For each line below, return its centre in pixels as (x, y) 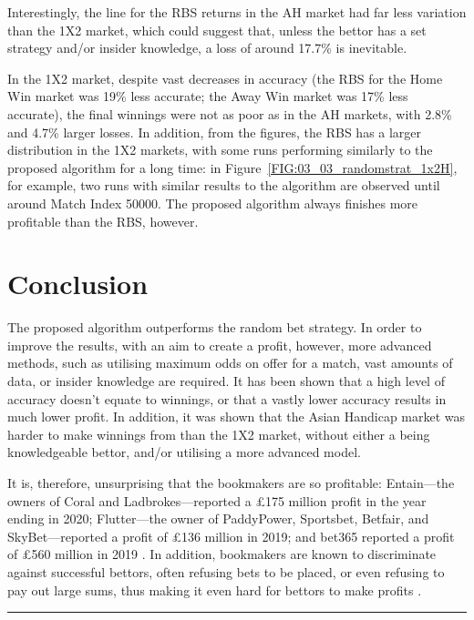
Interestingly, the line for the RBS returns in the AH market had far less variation (237, 12)
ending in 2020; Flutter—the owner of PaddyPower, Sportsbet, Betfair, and (218, 518)
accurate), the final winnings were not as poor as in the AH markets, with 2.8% (230, 113)
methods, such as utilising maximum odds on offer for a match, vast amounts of (230, 363)
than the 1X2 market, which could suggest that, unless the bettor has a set (217, 30)
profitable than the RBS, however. (103, 221)
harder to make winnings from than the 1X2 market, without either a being (219, 434)
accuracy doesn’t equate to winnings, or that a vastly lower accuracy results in (227, 398)
